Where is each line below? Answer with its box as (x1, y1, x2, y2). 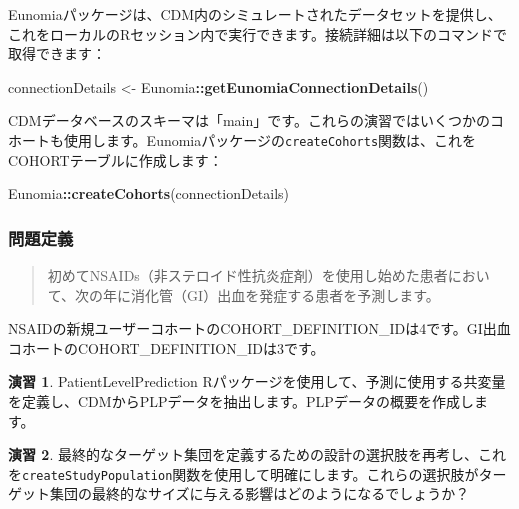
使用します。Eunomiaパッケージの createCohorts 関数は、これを (63, 129, 477, 150)
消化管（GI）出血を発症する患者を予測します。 (131, 284, 440, 305)
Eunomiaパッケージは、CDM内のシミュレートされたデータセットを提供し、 (8, 4, 502, 24)
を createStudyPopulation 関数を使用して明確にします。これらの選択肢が (8, 463, 479, 484)
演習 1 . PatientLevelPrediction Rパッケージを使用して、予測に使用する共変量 (8, 371, 506, 392)
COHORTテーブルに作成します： (8, 149, 223, 170)
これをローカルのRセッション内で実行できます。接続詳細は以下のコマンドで (8, 23, 507, 44)
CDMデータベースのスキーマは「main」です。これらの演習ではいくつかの (8, 110, 490, 131)
